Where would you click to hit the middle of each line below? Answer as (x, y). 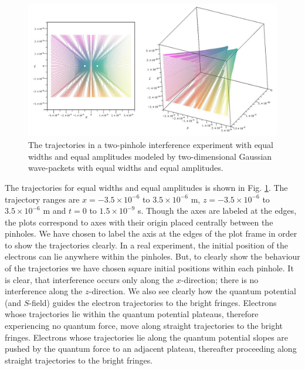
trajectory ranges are (42, 199)
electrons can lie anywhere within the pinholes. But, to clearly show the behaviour (152, 256)
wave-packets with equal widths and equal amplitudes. (126, 168)
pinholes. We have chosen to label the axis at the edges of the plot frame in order (151, 233)
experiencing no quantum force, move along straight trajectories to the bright (144, 326)
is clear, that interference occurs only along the (89, 279)
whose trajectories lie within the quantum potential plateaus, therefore (132, 314)
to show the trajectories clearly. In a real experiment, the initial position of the (147, 245)
